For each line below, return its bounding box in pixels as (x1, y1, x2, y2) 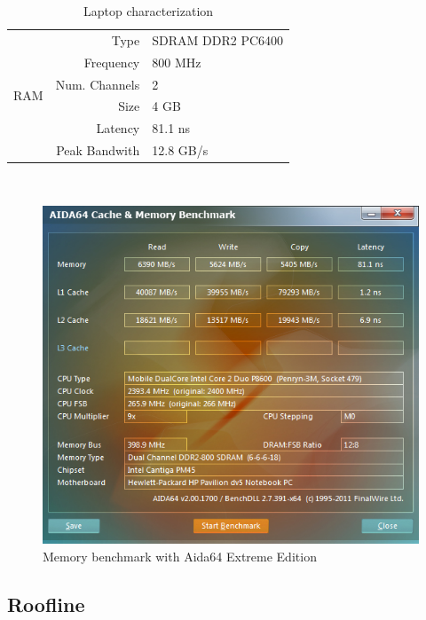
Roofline (7, 590, 85, 617)
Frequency (83, 52, 140, 71)
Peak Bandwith (56, 141, 140, 160)
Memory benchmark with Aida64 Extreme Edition (43, 546, 317, 565)
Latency (96, 119, 140, 137)
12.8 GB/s (152, 141, 209, 160)
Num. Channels (55, 75, 140, 93)
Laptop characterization (83, 2, 214, 20)
